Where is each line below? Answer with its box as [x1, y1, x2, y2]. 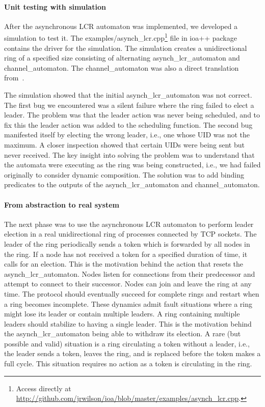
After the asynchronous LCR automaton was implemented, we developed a [4, 20, 237, 31]
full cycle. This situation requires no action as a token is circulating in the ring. [4, 358, 252, 369]
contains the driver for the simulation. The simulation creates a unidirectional [4, 42, 247, 53]
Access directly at [16, 383, 71, 393]
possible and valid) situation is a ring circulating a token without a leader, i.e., [4, 338, 250, 348]
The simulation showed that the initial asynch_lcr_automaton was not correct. [4, 90, 252, 100]
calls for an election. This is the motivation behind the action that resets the [4, 258, 244, 269]
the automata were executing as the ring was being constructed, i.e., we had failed [4, 159, 261, 170]
